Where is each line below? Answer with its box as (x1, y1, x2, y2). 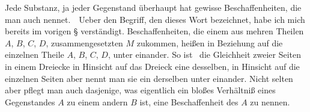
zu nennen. (250, 95, 290, 108)
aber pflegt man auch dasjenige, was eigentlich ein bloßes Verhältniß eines (5, 84, 276, 96)
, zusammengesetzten (46, 36, 123, 49)
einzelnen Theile (5, 48, 64, 61)
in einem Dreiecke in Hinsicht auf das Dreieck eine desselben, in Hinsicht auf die (5, 60, 300, 72)
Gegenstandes (5, 95, 55, 108)
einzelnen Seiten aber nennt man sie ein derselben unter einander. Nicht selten (5, 72, 293, 84)
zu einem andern (67, 95, 128, 108)
